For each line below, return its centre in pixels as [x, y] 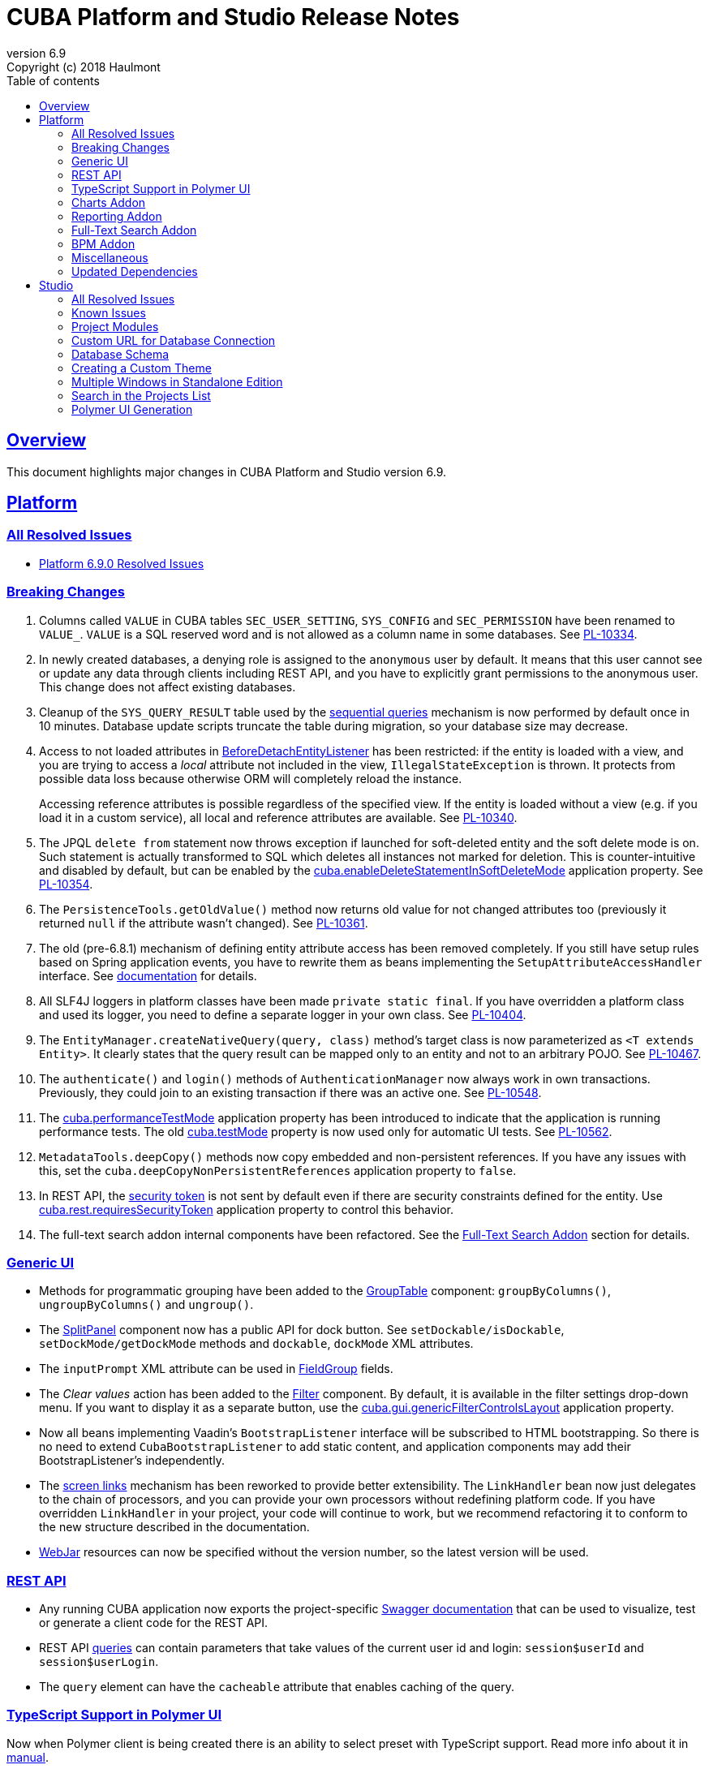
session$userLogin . [99, 1662]
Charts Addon [109, 202]
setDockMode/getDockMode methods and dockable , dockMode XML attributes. [256, 1344]
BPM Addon [103, 243]
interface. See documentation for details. [148, 975]
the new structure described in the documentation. [174, 1527]
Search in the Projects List [141, 395]
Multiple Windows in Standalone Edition [177, 381]
